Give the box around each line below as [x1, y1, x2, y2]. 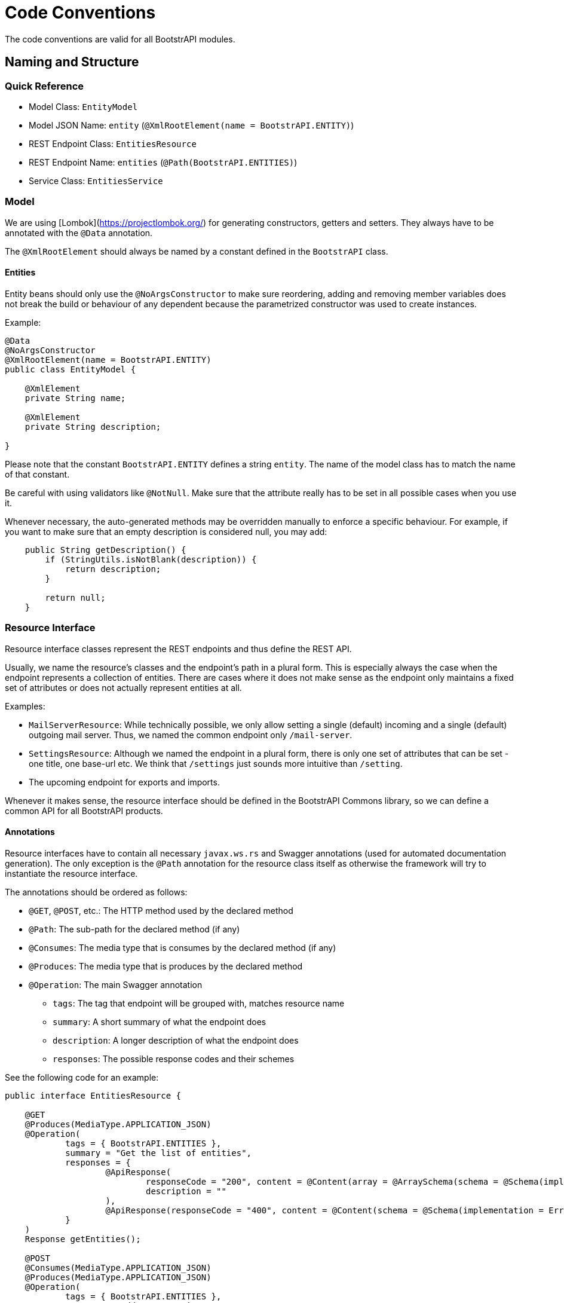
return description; [65, 564, 161, 574]
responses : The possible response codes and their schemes [53, 1053, 295, 1064]
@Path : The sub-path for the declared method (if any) [29, 923, 240, 934]
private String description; [24, 421, 161, 432]
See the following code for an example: [5, 1072, 159, 1082]
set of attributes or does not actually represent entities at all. [5, 682, 242, 693]
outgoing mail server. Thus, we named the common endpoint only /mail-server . [29, 729, 352, 740]
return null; [45, 592, 106, 602]
